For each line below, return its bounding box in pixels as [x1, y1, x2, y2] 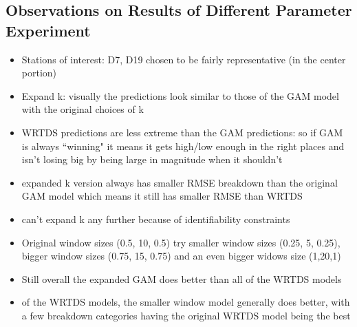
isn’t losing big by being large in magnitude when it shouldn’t [21, 152, 283, 167]
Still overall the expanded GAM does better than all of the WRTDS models [21, 271, 342, 286]
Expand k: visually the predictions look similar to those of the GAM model [21, 88, 339, 103]
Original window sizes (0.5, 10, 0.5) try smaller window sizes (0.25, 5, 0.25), [21, 235, 340, 249]
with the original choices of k [21, 102, 144, 116]
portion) [21, 65, 57, 80]
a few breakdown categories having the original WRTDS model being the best [21, 308, 351, 322]
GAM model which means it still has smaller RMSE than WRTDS [21, 189, 303, 203]
